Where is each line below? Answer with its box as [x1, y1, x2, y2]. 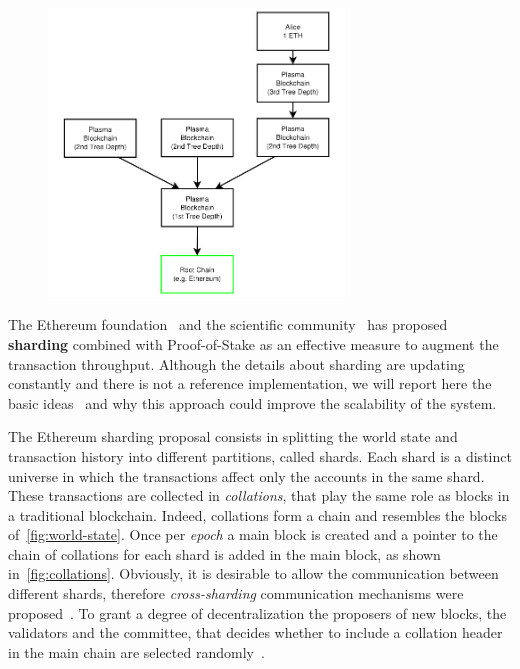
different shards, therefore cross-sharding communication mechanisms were [8, 583, 464, 604]
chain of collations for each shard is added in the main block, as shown [8, 543, 441, 564]
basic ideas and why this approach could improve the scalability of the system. [8, 392, 497, 413]
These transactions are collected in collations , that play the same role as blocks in [8, 485, 510, 506]
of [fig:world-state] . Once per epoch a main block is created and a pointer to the [8, 524, 498, 545]
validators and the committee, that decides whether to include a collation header [8, 622, 503, 643]
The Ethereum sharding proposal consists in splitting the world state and [8, 426, 458, 447]
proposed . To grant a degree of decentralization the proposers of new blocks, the [8, 602, 507, 623]
